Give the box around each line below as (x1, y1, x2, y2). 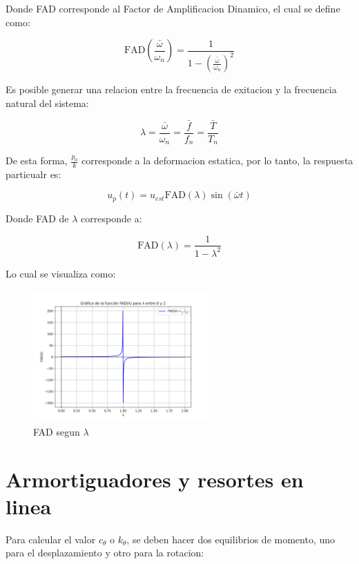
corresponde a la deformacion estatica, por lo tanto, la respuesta (81, 153, 353, 168)
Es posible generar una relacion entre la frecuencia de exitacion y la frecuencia (6, 82, 337, 97)
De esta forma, (6, 153, 68, 168)
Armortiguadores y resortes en (6, 465, 304, 493)
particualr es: (6, 166, 61, 181)
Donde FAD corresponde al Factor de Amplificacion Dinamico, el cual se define (6, 1, 340, 15)
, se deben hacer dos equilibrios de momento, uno (126, 532, 336, 546)
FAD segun (33, 424, 80, 438)
